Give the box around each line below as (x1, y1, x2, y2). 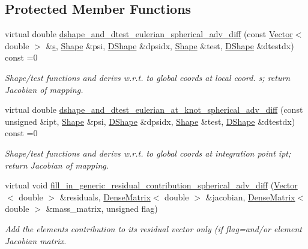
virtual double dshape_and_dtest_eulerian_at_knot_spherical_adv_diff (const (5, 103, 303, 116)
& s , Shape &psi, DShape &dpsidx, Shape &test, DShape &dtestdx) (46, 39, 294, 52)
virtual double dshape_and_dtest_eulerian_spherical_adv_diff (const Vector (5, 28, 293, 40)
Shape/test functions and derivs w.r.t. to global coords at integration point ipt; (5, 146, 291, 159)
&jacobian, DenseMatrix (205, 190, 295, 203)
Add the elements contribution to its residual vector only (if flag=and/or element (5, 222, 302, 235)
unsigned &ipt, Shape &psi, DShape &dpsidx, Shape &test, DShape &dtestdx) (5, 115, 295, 127)
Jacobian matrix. (5, 234, 67, 247)
